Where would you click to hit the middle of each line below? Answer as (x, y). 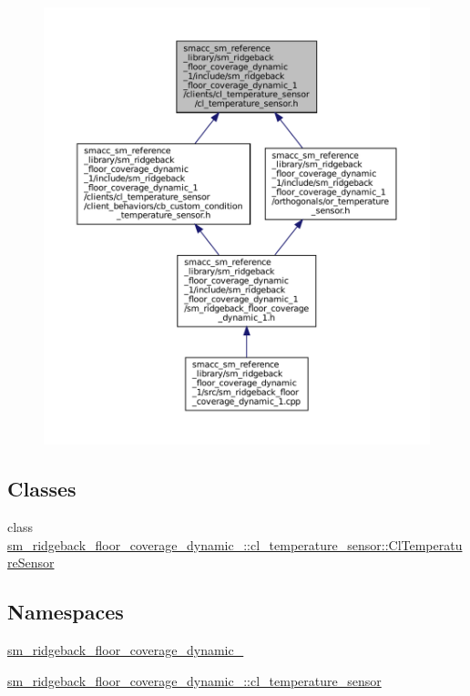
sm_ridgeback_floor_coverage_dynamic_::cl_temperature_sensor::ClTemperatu (235, 544)
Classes (42, 489)
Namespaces (66, 612)
